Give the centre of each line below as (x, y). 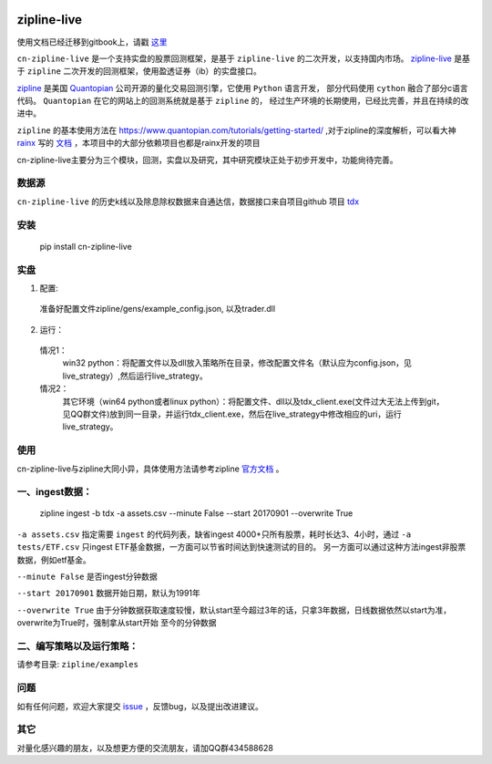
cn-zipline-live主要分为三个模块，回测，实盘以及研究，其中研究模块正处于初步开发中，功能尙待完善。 (207, 160)
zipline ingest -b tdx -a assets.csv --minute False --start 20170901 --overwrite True (196, 513)
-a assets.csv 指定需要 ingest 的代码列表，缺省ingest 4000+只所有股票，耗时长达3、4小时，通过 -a (214, 534)
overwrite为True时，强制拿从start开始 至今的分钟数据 (117, 623)
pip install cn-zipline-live (86, 246)
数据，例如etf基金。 (54, 560)
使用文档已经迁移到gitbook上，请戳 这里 (92, 42)
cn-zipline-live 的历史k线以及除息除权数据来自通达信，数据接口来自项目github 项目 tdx (188, 201)
